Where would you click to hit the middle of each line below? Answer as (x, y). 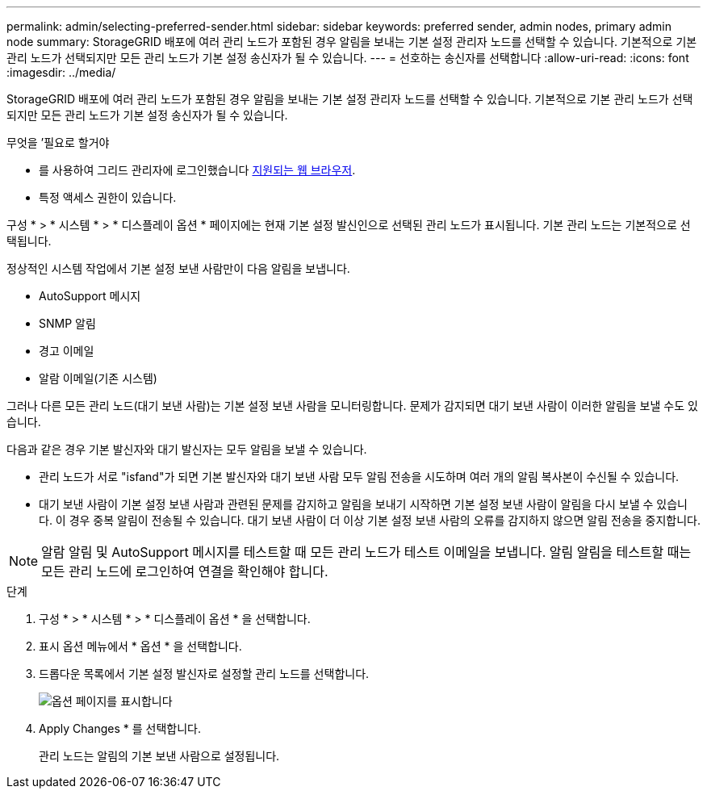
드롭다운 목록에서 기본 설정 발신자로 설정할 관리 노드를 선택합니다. (204, 674)
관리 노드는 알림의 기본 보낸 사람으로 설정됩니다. (159, 756)
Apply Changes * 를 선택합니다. (120, 728)
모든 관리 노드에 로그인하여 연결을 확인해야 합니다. (185, 571)
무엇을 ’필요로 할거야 (58, 142)
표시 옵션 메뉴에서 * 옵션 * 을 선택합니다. (140, 646)
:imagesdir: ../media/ (61, 72)
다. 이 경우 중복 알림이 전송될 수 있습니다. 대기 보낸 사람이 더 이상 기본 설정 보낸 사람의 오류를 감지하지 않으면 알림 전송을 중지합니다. (370, 520)
